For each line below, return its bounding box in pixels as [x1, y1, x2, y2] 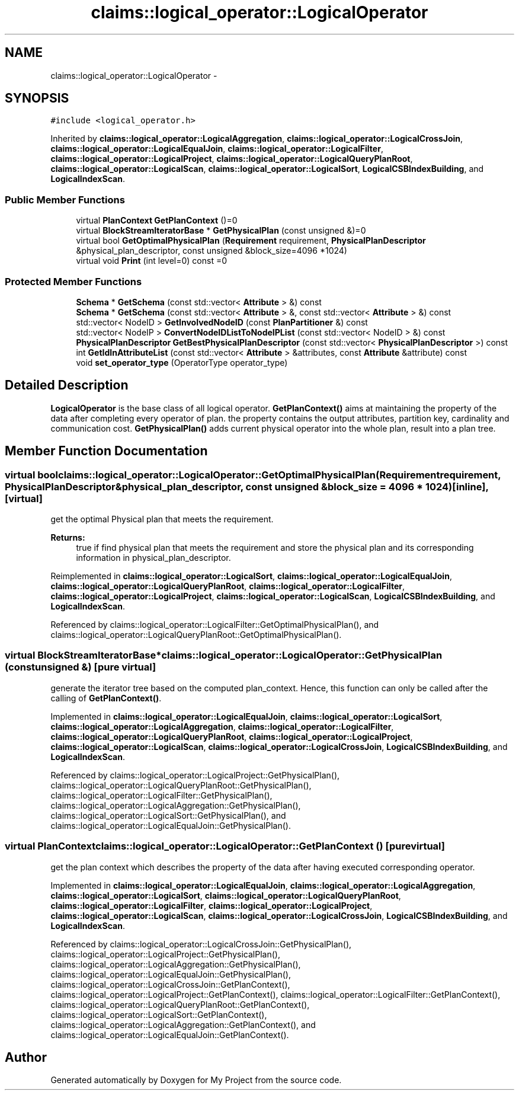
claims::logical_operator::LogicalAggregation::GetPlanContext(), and [50, 1019, 316, 1030]
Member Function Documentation [5, 443, 208, 459]
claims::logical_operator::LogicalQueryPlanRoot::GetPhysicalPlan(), [50, 780, 312, 790]
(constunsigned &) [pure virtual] [5, 661, 156, 673]
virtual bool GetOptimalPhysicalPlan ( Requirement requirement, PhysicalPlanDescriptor [76, 235, 426, 246]
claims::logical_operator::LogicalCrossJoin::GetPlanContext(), [50, 979, 290, 989]
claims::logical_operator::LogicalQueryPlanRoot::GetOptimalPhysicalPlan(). [50, 630, 342, 640]
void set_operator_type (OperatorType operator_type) [76, 357, 288, 368]
